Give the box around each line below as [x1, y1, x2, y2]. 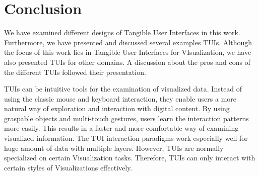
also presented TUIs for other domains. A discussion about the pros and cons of [4, 56, 250, 67]
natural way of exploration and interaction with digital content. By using [4, 103, 230, 114]
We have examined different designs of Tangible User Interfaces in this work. [4, 27, 240, 38]
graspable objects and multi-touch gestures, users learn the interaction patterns [4, 113, 249, 123]
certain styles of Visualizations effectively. [4, 162, 133, 172]
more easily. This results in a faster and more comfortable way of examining [4, 123, 239, 133]
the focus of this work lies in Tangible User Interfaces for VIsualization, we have [4, 47, 251, 57]
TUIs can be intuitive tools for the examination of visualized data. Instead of [4, 83, 242, 94]
